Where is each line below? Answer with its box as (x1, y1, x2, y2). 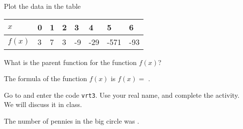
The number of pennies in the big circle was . (4, 116, 140, 126)
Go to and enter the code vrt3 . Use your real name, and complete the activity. (4, 89, 240, 100)
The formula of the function (4, 73, 87, 84)
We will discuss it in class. (4, 99, 82, 109)
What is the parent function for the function (4, 57, 137, 67)
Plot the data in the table (4, 1, 81, 11)
